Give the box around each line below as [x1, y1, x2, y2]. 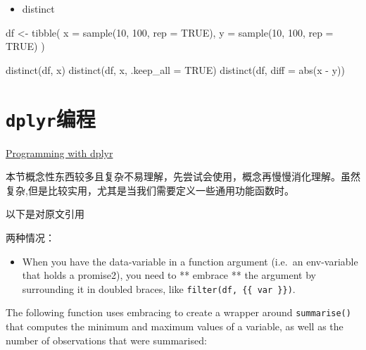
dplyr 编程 [6, 104, 96, 132]
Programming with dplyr [6, 145, 113, 160]
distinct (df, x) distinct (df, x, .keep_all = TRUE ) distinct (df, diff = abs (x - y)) [6, 62, 345, 77]
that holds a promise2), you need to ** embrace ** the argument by [22, 268, 316, 282]
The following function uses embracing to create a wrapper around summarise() [6, 305, 351, 320]
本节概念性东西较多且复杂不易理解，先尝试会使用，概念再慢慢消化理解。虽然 [6, 169, 360, 184]
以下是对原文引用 [6, 206, 84, 221]
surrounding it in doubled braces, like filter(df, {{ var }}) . [22, 281, 296, 296]
